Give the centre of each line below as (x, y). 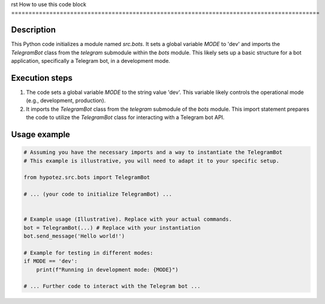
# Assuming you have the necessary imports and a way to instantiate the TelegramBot (153, 152)
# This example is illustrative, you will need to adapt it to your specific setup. (151, 161)
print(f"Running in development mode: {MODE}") (107, 270)
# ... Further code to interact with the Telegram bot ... (112, 286)
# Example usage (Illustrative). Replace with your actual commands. (128, 219)
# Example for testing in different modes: (89, 253)
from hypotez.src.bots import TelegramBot (87, 177)
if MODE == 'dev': (51, 261)
